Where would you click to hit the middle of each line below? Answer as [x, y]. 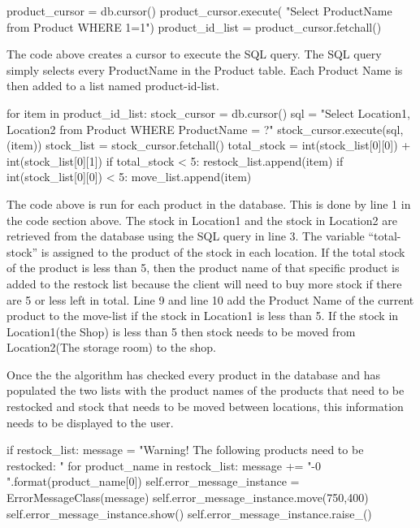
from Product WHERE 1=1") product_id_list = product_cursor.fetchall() [194, 26]
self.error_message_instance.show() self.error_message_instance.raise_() [189, 513]
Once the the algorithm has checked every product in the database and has [193, 374]
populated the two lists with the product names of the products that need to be [206, 390]
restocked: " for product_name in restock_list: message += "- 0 [164, 465]
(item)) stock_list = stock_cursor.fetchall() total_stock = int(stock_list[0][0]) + [209, 145]
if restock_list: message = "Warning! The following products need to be [185, 450]
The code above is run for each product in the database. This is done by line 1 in [209, 203]
